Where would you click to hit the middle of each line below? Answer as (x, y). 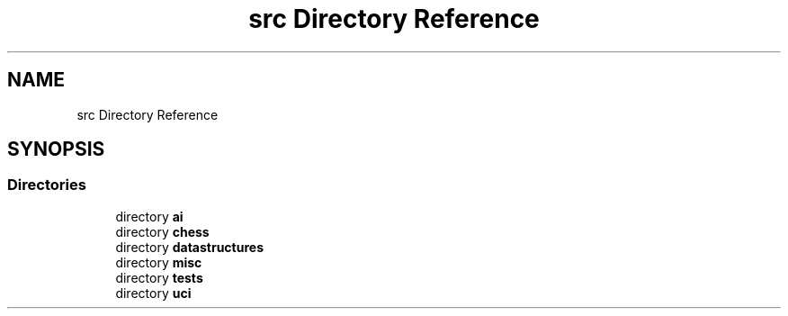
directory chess (162, 231)
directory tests (159, 277)
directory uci (153, 293)
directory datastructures (189, 247)
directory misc (159, 262)
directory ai (149, 216)
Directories (47, 185)
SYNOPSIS (56, 149)
